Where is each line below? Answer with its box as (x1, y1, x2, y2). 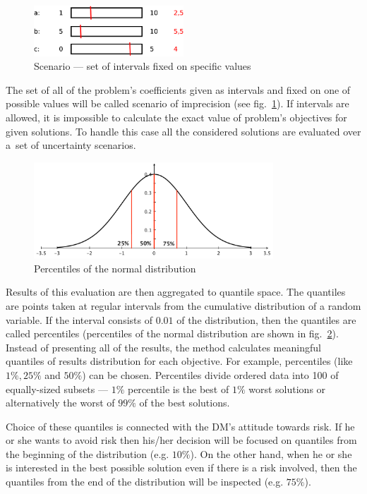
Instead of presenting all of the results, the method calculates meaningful (6, 339, 321, 354)
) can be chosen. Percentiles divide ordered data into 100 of (82, 367, 339, 382)
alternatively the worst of (6, 395, 115, 410)
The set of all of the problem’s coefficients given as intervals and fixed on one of (6, 82, 351, 97)
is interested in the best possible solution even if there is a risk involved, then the (6, 460, 357, 475)
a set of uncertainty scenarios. (6, 138, 136, 152)
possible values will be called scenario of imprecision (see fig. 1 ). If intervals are (6, 96, 349, 111)
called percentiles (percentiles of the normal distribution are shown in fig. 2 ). (6, 326, 339, 341)
